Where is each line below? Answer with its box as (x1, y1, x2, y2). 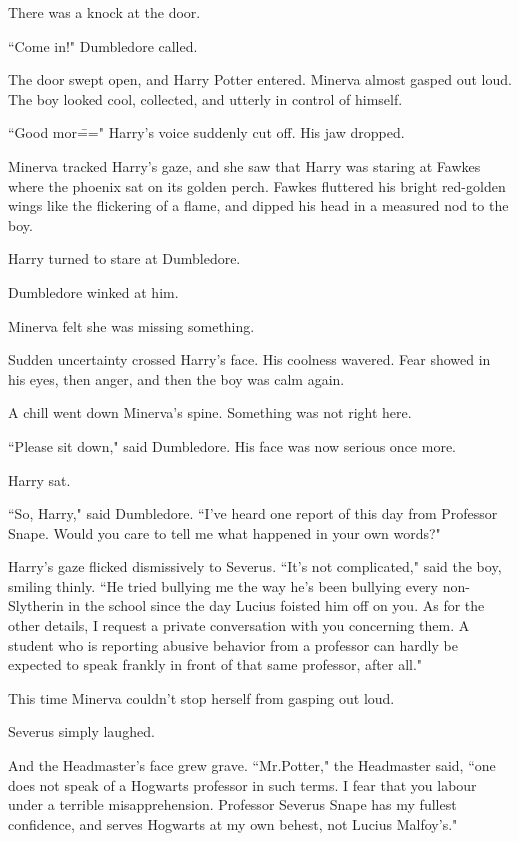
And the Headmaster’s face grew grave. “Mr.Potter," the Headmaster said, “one (8, 755, 496, 776)
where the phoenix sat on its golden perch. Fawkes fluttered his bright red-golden (8, 175, 506, 196)
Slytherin (8, 595, 64, 616)
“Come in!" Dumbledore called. (8, 35, 198, 56)
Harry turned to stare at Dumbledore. (8, 248, 241, 269)
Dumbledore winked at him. (8, 281, 179, 302)
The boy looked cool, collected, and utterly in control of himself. (8, 88, 403, 109)
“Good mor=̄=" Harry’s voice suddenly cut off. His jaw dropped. (8, 122, 405, 143)
